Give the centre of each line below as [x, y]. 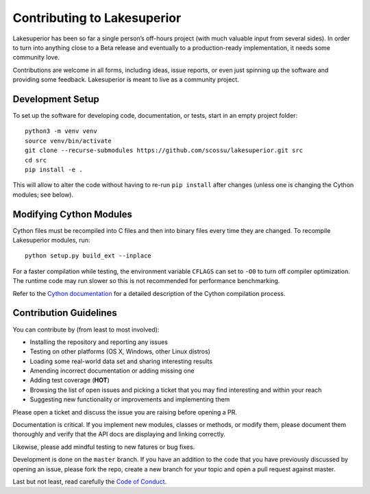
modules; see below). [43, 195]
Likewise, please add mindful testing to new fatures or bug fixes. [104, 447]
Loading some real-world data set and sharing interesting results [121, 361]
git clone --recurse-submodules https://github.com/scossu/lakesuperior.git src [164, 150]
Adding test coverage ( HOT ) [70, 380]
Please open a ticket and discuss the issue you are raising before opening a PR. [125, 412]
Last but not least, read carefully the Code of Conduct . [90, 481]
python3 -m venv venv [61, 131]
